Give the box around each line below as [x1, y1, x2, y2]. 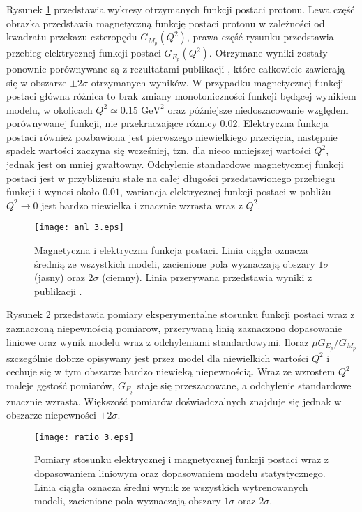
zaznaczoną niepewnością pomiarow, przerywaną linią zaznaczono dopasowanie [6, 321, 342, 336]
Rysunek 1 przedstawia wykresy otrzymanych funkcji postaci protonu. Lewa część [6, 2, 355, 16]
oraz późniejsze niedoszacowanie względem [167, 102, 349, 116]
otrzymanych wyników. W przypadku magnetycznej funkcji [91, 75, 344, 89]
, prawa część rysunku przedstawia [186, 29, 334, 44]
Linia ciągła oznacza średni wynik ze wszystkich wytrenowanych [34, 479, 308, 494]
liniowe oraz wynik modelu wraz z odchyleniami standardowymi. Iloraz [6, 334, 309, 349]
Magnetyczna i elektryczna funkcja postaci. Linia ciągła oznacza [34, 243, 308, 257]
